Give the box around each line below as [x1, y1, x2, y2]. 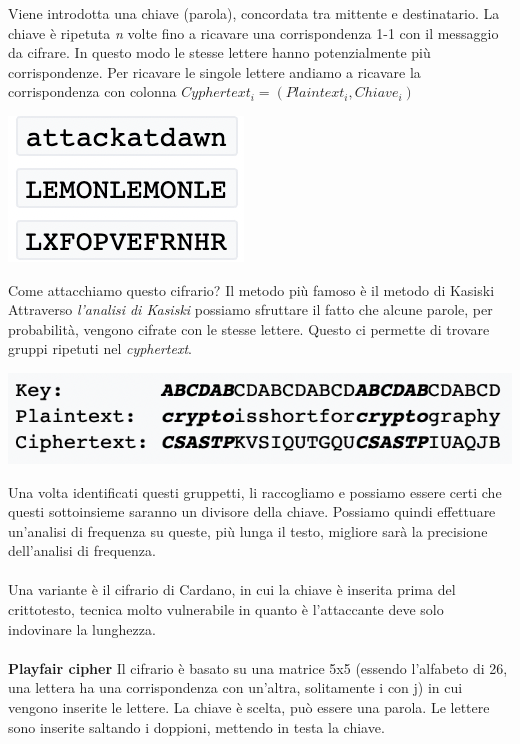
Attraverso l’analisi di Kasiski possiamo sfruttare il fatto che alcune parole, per [8, 299, 493, 320]
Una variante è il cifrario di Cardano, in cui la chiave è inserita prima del [8, 579, 456, 600]
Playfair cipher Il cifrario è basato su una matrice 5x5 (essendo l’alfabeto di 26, [8, 657, 508, 678]
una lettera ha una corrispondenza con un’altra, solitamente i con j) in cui [8, 677, 463, 698]
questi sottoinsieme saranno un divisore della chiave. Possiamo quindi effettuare [8, 501, 496, 522]
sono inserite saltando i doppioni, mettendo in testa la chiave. [8, 716, 385, 737]
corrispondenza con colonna [8, 81, 177, 102]
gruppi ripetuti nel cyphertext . [8, 338, 192, 359]
